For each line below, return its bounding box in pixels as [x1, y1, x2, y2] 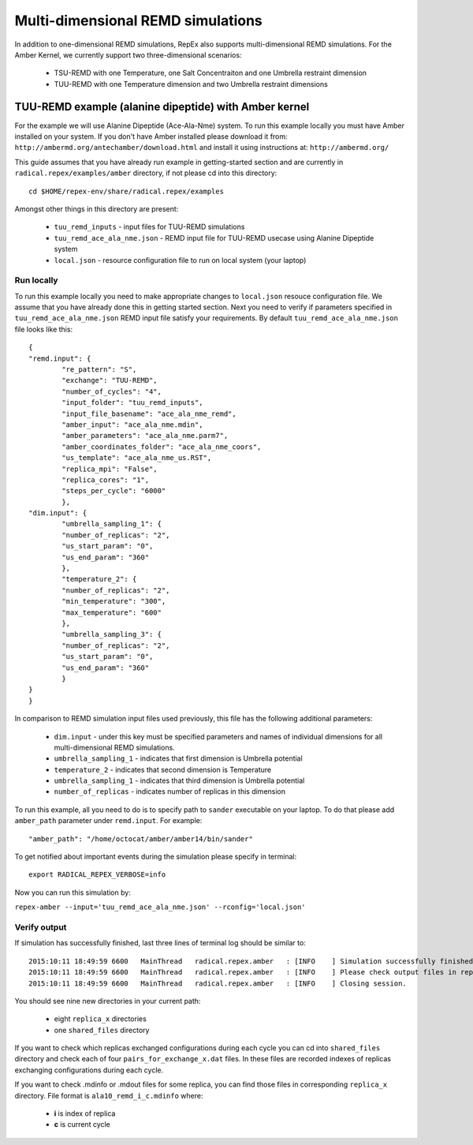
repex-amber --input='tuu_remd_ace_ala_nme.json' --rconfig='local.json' [14, 903, 307, 911]
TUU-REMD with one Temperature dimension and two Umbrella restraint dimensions [54, 79, 329, 88]
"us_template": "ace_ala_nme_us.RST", [61, 454, 212, 462]
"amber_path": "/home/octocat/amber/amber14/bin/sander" [28, 834, 254, 844]
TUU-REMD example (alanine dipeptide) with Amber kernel [14, 99, 310, 114]
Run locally [14, 275, 58, 286]
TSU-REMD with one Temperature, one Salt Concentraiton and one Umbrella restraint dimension [54, 68, 367, 78]
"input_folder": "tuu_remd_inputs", [61, 399, 204, 407]
